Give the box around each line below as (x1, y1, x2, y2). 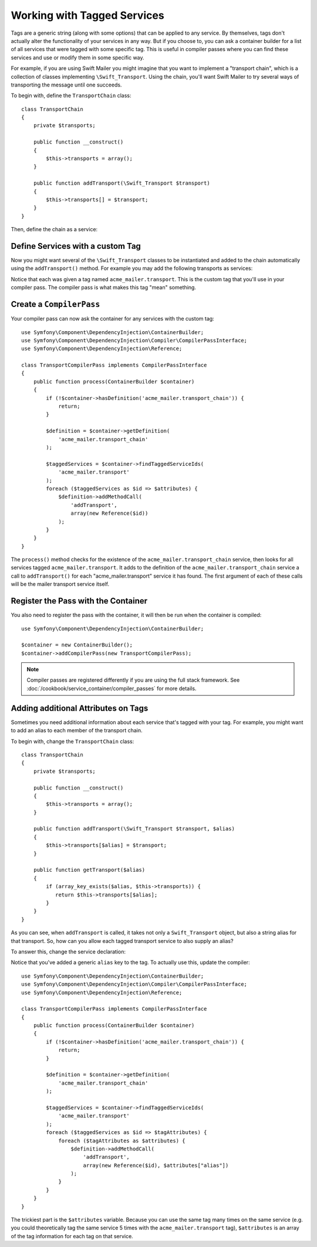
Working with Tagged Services (11, 9, 164, 22)
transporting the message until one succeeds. (11, 81, 122, 88)
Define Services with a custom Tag (11, 241, 141, 251)
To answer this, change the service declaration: (11, 948, 126, 955)
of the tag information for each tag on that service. (11, 1232, 133, 1239)
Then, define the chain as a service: (11, 226, 98, 233)
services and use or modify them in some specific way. (11, 54, 144, 61)
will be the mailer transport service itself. (11, 581, 110, 588)
